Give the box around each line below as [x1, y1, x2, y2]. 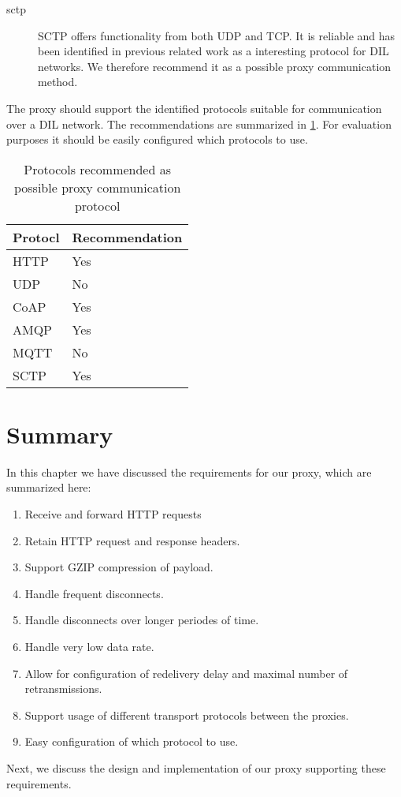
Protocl [13, 227, 60, 246]
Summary [6, 417, 113, 450]
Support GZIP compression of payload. [24, 559, 213, 575]
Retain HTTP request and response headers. [24, 532, 240, 548]
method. [38, 73, 78, 90]
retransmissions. [24, 680, 102, 697]
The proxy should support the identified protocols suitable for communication [6, 99, 382, 116]
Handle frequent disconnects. [24, 585, 164, 601]
